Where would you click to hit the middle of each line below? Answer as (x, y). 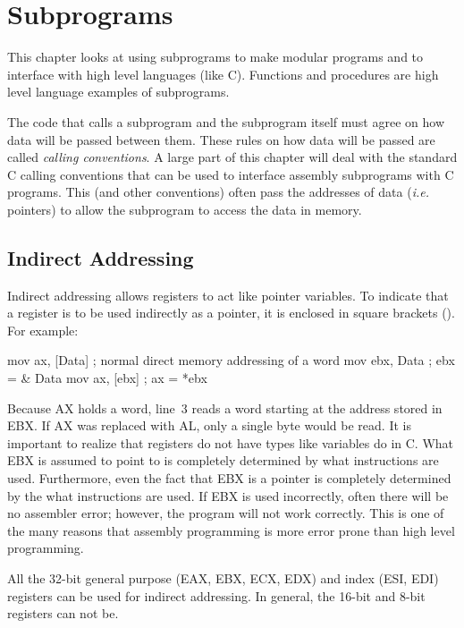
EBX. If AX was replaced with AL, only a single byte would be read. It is (209, 425)
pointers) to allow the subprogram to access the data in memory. (185, 209)
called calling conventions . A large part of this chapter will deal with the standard (232, 157)
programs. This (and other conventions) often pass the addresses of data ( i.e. (218, 192)
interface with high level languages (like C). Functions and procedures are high (223, 74)
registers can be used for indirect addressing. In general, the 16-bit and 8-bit (216, 595)
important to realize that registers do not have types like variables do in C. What (231, 442)
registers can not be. (63, 613)
